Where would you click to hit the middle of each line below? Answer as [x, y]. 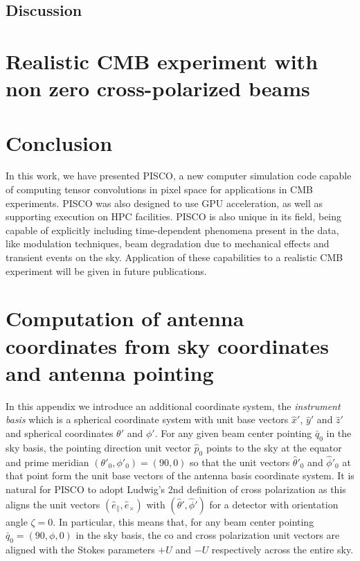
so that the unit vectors [240, 462]
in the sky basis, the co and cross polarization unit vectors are [208, 535]
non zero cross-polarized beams [158, 88]
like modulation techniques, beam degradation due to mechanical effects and [168, 243]
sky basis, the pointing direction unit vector [98, 447]
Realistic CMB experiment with [162, 61]
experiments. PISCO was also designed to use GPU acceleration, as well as [164, 203]
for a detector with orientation [274, 504]
